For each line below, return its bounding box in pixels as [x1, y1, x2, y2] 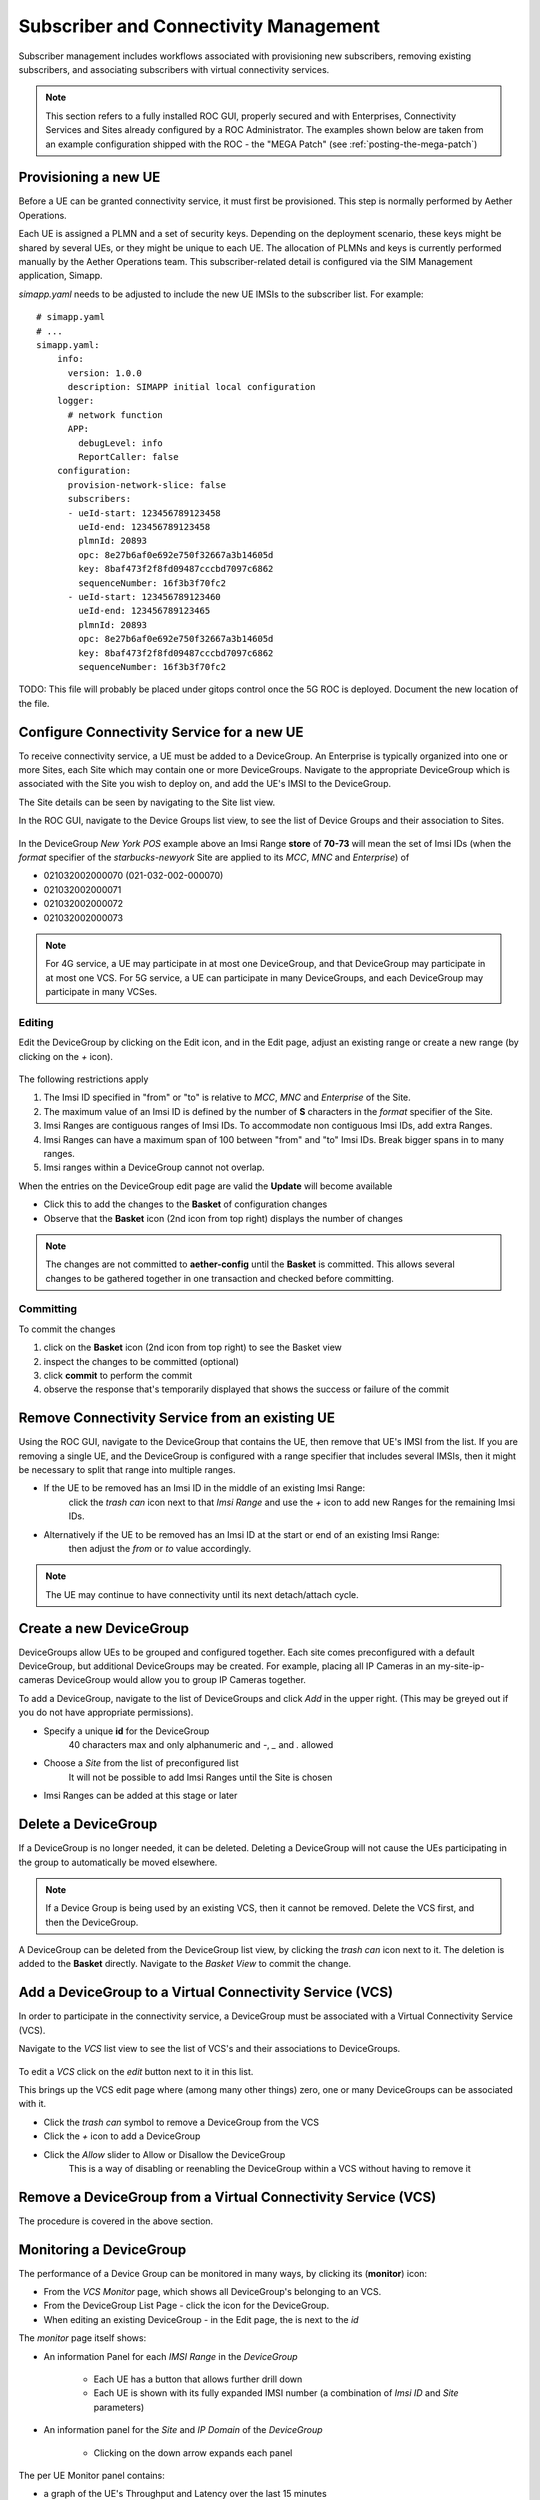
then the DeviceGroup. [45, 1916, 139, 1928]
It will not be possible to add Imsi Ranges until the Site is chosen [68, 1771, 333, 1783]
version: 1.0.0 [67, 367, 142, 379]
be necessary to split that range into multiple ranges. [18, 1464, 236, 1476]
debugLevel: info [78, 437, 164, 449]
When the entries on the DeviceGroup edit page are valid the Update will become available [18, 1180, 393, 1192]
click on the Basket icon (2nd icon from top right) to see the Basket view [43, 1341, 342, 1354]
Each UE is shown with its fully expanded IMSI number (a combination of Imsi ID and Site [93, 2387, 459, 2399]
